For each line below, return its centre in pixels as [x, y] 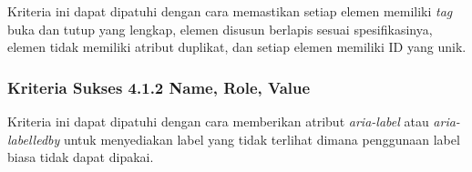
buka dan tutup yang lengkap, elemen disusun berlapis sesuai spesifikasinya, [220, 29]
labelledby [34, 139]
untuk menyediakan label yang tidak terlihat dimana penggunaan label [262, 139]
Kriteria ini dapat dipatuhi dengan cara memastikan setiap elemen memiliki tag [230, 11]
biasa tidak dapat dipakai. [81, 157]
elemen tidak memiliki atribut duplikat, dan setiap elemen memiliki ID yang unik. [237, 47]
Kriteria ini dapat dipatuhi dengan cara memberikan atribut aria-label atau [218, 121]
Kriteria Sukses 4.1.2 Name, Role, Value [159, 87]
